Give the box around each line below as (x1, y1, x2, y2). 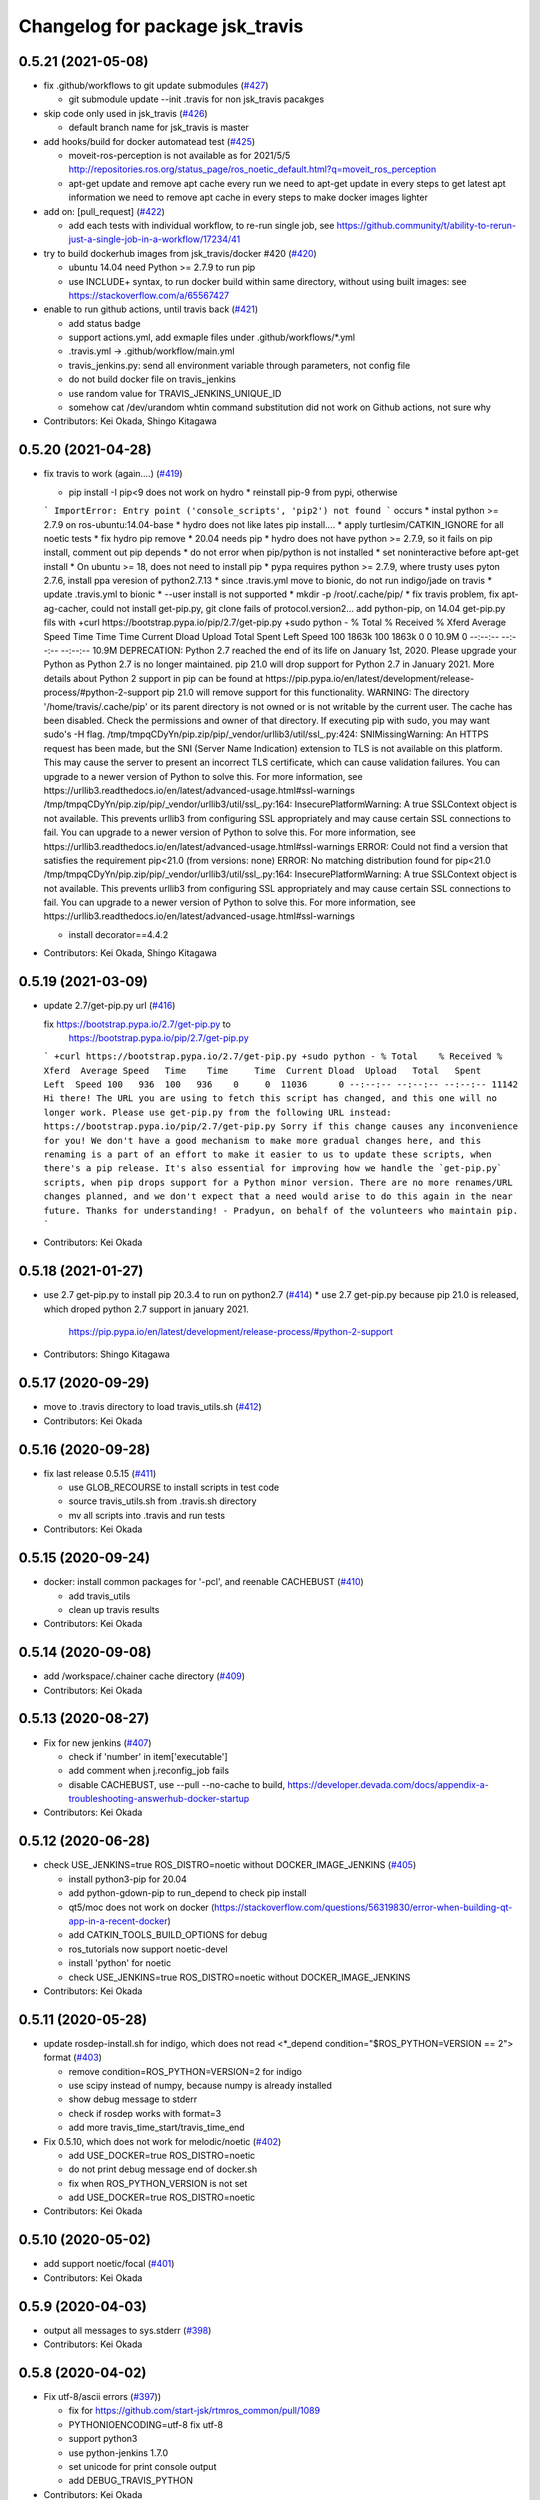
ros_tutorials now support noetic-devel (68, 1943, 229, 1955)
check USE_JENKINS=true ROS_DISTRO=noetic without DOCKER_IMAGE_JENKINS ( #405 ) (43, 1859, 417, 1871)
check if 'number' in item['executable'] (68, 1750, 229, 1762)
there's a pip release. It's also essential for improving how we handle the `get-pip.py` (43, 1163, 503, 1174)
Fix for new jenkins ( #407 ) (43, 1736, 152, 1749)
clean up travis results (68, 1603, 160, 1615)
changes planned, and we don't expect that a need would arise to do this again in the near (43, 1191, 514, 1202)
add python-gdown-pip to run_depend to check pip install (68, 1887, 307, 1899)
